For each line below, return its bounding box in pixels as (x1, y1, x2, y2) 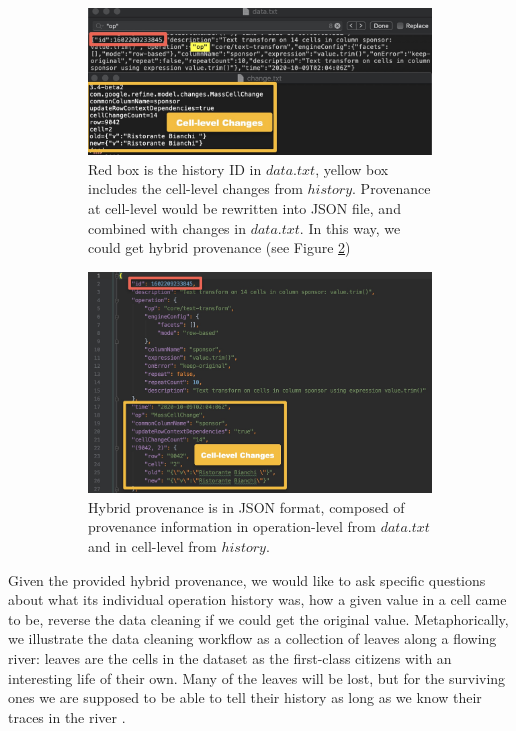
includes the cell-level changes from (88, 178, 303, 199)
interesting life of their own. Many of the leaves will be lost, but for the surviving (8, 667, 506, 688)
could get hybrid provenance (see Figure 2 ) (88, 237, 351, 258)
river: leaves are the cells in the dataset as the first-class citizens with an (8, 648, 452, 669)
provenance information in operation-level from (88, 516, 376, 537)
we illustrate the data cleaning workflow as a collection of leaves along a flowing (8, 628, 497, 649)
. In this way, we (299, 217, 401, 238)
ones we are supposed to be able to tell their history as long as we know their (8, 687, 482, 708)
